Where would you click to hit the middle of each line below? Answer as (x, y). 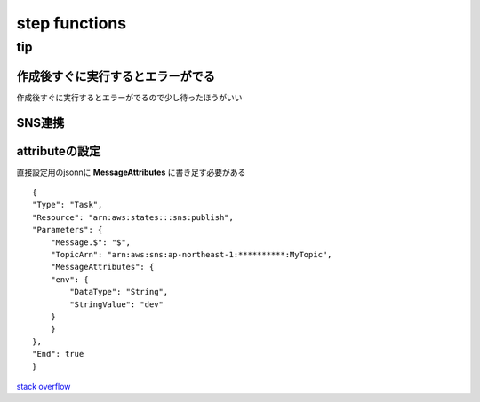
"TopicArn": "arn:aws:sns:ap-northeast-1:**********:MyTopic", (191, 254)
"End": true (58, 354)
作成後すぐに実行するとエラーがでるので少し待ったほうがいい (129, 97)
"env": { (69, 279)
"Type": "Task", (68, 205)
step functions (72, 23)
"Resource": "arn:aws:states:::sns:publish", (133, 217)
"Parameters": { (68, 230)
